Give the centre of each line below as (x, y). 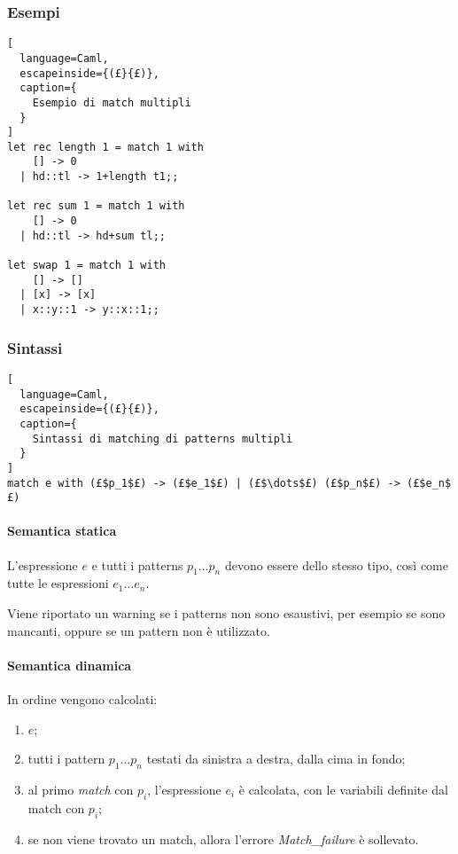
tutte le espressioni (58, 583)
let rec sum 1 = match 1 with (96, 206)
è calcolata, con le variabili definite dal (343, 789)
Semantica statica (62, 531)
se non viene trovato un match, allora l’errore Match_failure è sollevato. (223, 838)
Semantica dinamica (70, 665)
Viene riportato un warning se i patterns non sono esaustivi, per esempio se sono (226, 613)
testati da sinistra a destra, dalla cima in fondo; (276, 759)
